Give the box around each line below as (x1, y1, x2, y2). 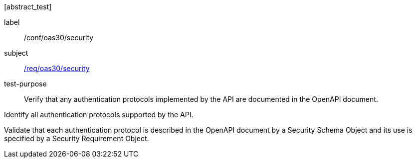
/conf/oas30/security (24, 33, 94, 42)
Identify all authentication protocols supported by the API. (4, 110, 194, 119)
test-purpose (4, 80, 47, 88)
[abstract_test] (4, 2, 52, 11)
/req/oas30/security (24, 64, 90, 73)
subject (4, 49, 28, 57)
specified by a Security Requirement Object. (4, 134, 149, 143)
